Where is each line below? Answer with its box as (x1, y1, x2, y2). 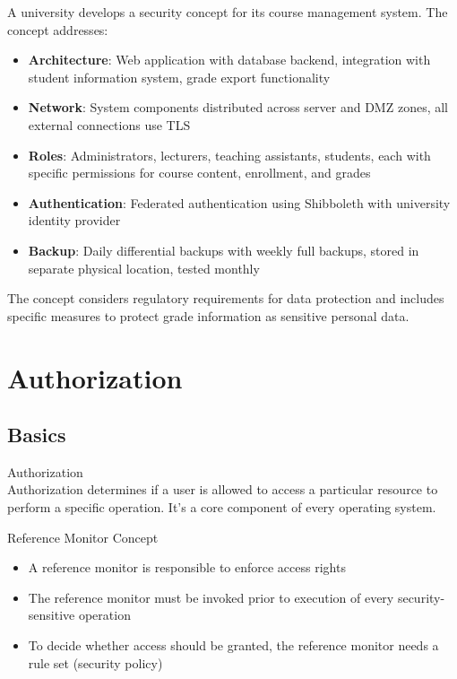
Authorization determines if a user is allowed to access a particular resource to (7, 480, 438, 499)
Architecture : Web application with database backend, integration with (28, 50, 431, 69)
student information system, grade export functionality (28, 67, 331, 86)
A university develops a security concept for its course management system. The (7, 3, 448, 21)
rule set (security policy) (28, 653, 163, 672)
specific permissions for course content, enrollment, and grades (28, 163, 371, 182)
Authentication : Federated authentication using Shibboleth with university (28, 193, 451, 212)
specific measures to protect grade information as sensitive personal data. (7, 306, 410, 325)
